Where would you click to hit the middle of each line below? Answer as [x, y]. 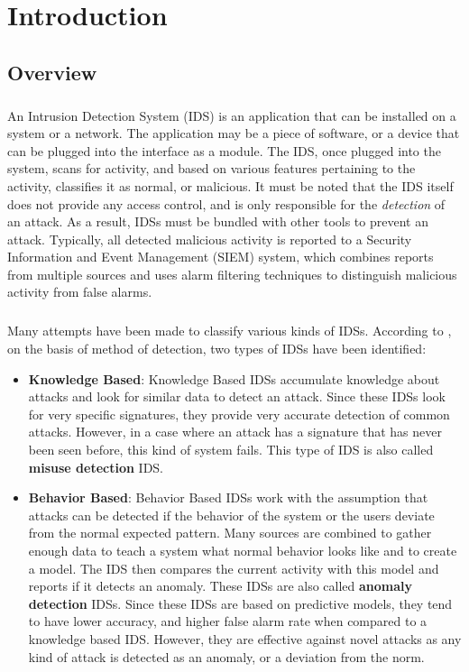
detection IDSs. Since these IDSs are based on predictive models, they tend [240, 603]
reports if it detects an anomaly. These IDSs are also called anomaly [221, 586]
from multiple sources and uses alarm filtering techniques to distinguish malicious [232, 274]
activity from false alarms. [80, 292]
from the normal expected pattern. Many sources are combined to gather [230, 533]
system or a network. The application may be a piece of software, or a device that [234, 133]
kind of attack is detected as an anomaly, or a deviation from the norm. [226, 656]
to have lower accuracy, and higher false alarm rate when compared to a [228, 621]
